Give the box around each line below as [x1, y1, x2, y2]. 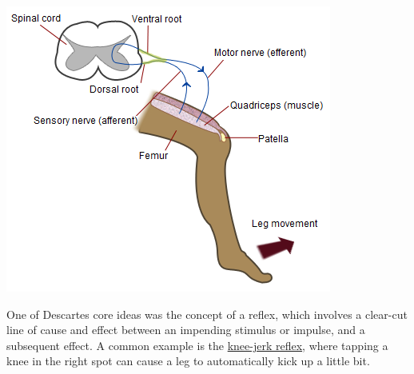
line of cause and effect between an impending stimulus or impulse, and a [6, 321, 365, 338]
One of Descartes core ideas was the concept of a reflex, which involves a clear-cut [6, 305, 408, 322]
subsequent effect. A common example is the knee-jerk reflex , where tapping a [6, 336, 388, 353]
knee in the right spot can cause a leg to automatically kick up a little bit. [6, 352, 370, 369]
